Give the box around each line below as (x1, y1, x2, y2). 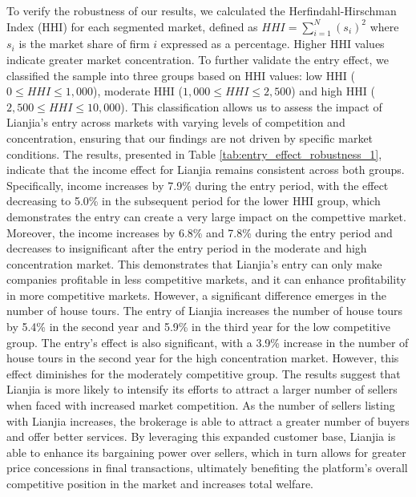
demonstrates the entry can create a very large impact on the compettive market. (6, 208, 406, 224)
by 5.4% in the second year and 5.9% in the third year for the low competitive (6, 318, 390, 335)
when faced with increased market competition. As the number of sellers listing (6, 397, 395, 414)
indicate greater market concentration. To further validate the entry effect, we (6, 51, 390, 67)
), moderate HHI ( (93, 83, 184, 99)
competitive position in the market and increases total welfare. (6, 475, 313, 492)
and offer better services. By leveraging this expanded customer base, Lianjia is (6, 428, 396, 445)
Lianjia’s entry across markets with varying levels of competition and (6, 114, 345, 131)
